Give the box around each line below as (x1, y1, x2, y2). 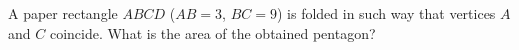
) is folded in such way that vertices (276, 3, 496, 23)
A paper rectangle (8, 3, 118, 23)
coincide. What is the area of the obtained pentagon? (49, 22, 376, 43)
